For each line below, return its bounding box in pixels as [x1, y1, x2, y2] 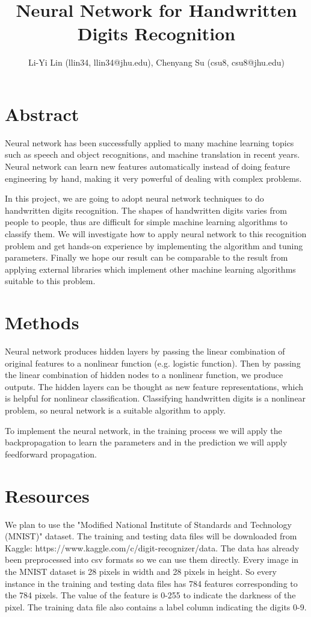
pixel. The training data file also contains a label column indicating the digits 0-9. [5, 600, 307, 613]
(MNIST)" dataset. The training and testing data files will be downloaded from [5, 530, 297, 542]
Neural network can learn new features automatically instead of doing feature [5, 160, 291, 173]
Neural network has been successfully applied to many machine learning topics [5, 136, 294, 149]
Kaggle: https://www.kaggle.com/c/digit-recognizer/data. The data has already [5, 541, 300, 554]
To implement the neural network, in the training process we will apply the [5, 424, 282, 436]
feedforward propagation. [5, 447, 97, 460]
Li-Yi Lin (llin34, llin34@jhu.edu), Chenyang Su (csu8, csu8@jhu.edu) [28, 56, 285, 69]
